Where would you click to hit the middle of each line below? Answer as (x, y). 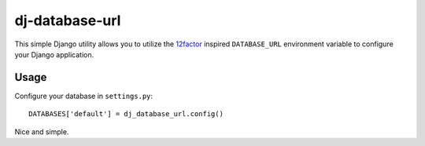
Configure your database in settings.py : (84, 96)
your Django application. (54, 54)
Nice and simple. (42, 131)
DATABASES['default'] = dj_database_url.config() (126, 114)
